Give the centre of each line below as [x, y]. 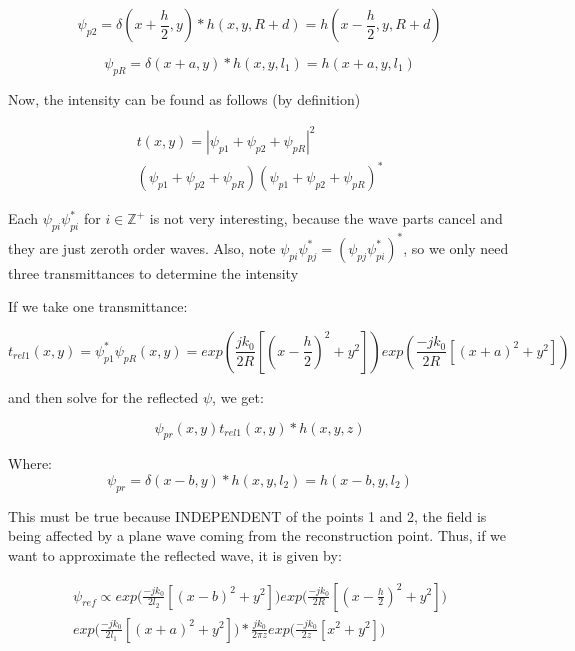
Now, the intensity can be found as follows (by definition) [184, 98]
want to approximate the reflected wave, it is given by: [175, 554]
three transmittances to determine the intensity [153, 272]
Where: [30, 463]
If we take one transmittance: [98, 306]
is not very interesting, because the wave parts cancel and [326, 218]
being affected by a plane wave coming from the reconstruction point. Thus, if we [257, 535]
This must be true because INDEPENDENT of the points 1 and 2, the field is [247, 515]
